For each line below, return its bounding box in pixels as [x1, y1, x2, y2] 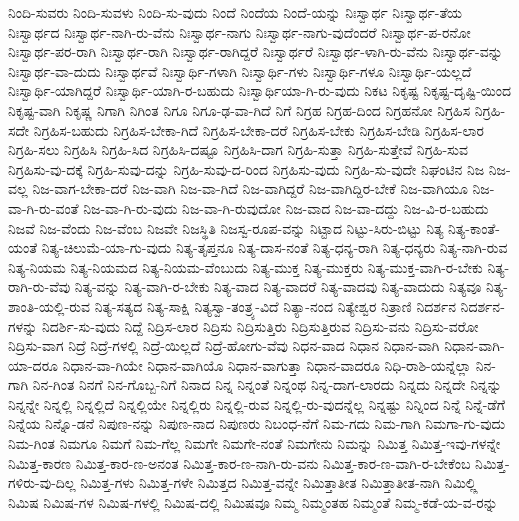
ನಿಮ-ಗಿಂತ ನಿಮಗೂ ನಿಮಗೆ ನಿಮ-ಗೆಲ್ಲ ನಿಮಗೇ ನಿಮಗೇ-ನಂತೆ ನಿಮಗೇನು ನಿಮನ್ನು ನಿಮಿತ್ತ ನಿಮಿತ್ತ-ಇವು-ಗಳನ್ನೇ [8, 433, 501, 454]
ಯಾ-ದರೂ [8, 354, 58, 375]
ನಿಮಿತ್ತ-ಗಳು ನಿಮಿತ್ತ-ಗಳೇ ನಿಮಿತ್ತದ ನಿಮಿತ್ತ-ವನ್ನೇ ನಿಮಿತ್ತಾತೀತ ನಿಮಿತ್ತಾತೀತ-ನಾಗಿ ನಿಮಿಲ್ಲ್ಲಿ [80, 472, 479, 493]
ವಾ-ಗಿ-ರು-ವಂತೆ [8, 197, 79, 218]
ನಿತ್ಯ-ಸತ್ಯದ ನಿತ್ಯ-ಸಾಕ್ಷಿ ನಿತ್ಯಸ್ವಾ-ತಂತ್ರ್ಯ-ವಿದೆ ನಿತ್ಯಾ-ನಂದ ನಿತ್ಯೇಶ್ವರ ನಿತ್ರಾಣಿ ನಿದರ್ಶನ [94, 295, 456, 316]
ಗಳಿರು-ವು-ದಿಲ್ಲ [8, 472, 76, 493]
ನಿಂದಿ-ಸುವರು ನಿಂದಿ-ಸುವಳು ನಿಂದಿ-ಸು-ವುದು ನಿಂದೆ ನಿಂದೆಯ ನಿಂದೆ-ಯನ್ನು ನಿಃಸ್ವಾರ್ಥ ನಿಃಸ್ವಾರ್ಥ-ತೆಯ [8, 2, 463, 22]
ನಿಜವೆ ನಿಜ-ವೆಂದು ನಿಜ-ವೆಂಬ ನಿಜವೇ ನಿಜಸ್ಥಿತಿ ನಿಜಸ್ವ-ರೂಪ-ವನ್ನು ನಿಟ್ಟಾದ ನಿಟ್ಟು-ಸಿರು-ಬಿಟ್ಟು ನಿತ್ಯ [8, 217, 444, 238]
